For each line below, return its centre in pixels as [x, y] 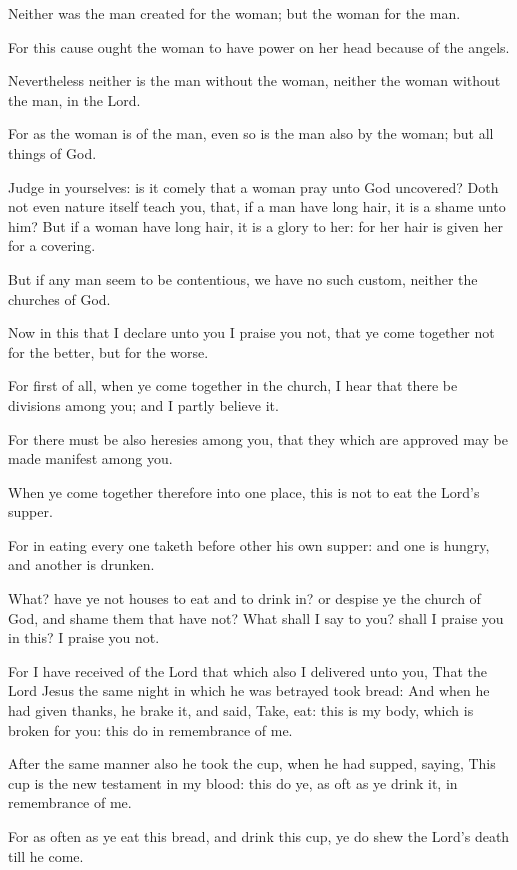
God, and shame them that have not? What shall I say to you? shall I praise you [256, 617]
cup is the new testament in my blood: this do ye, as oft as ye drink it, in [233, 782]
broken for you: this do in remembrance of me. [150, 729]
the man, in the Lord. [74, 99]
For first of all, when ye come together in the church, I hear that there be [233, 385]
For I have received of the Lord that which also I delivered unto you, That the [247, 670]
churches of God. [59, 298]
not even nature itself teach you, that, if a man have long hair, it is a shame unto [257, 206]
